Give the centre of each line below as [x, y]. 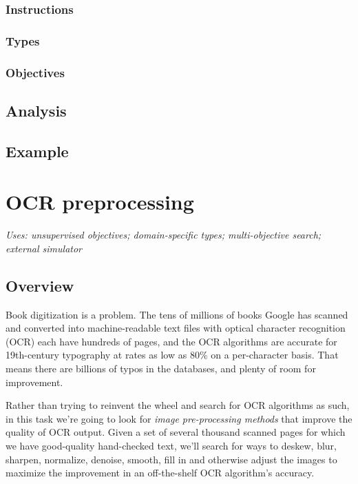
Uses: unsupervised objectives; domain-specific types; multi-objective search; [164, 235]
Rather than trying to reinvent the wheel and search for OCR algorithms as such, [178, 405]
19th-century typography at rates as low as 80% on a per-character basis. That [172, 355]
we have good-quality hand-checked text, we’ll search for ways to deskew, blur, [171, 445]
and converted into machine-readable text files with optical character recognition [176, 328]
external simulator [44, 248]
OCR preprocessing [100, 202]
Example [37, 151]
